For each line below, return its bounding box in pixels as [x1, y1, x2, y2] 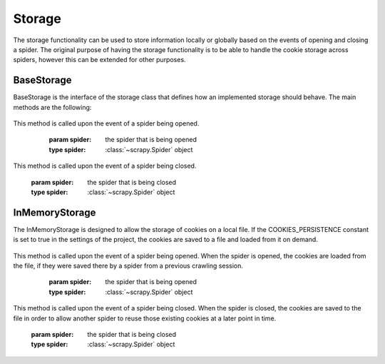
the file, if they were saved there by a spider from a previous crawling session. [13, 261, 244, 271]
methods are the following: [13, 103, 92, 111]
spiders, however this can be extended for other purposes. [13, 56, 186, 64]
